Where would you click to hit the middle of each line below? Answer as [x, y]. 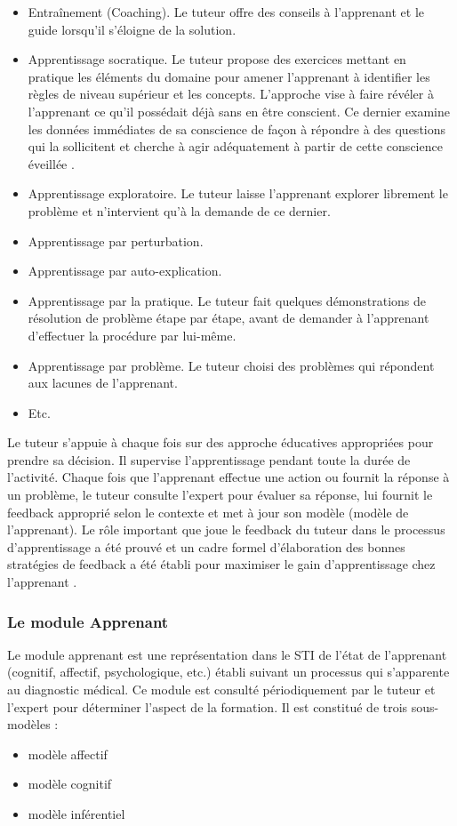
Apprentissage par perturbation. [116, 241]
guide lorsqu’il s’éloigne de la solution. [132, 29]
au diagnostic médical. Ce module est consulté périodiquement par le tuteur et [221, 690]
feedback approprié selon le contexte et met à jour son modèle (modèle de [208, 512]
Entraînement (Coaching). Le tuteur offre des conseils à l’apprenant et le [226, 12]
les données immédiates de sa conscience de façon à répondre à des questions [237, 128]
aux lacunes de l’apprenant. [103, 383]
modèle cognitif [70, 784]
